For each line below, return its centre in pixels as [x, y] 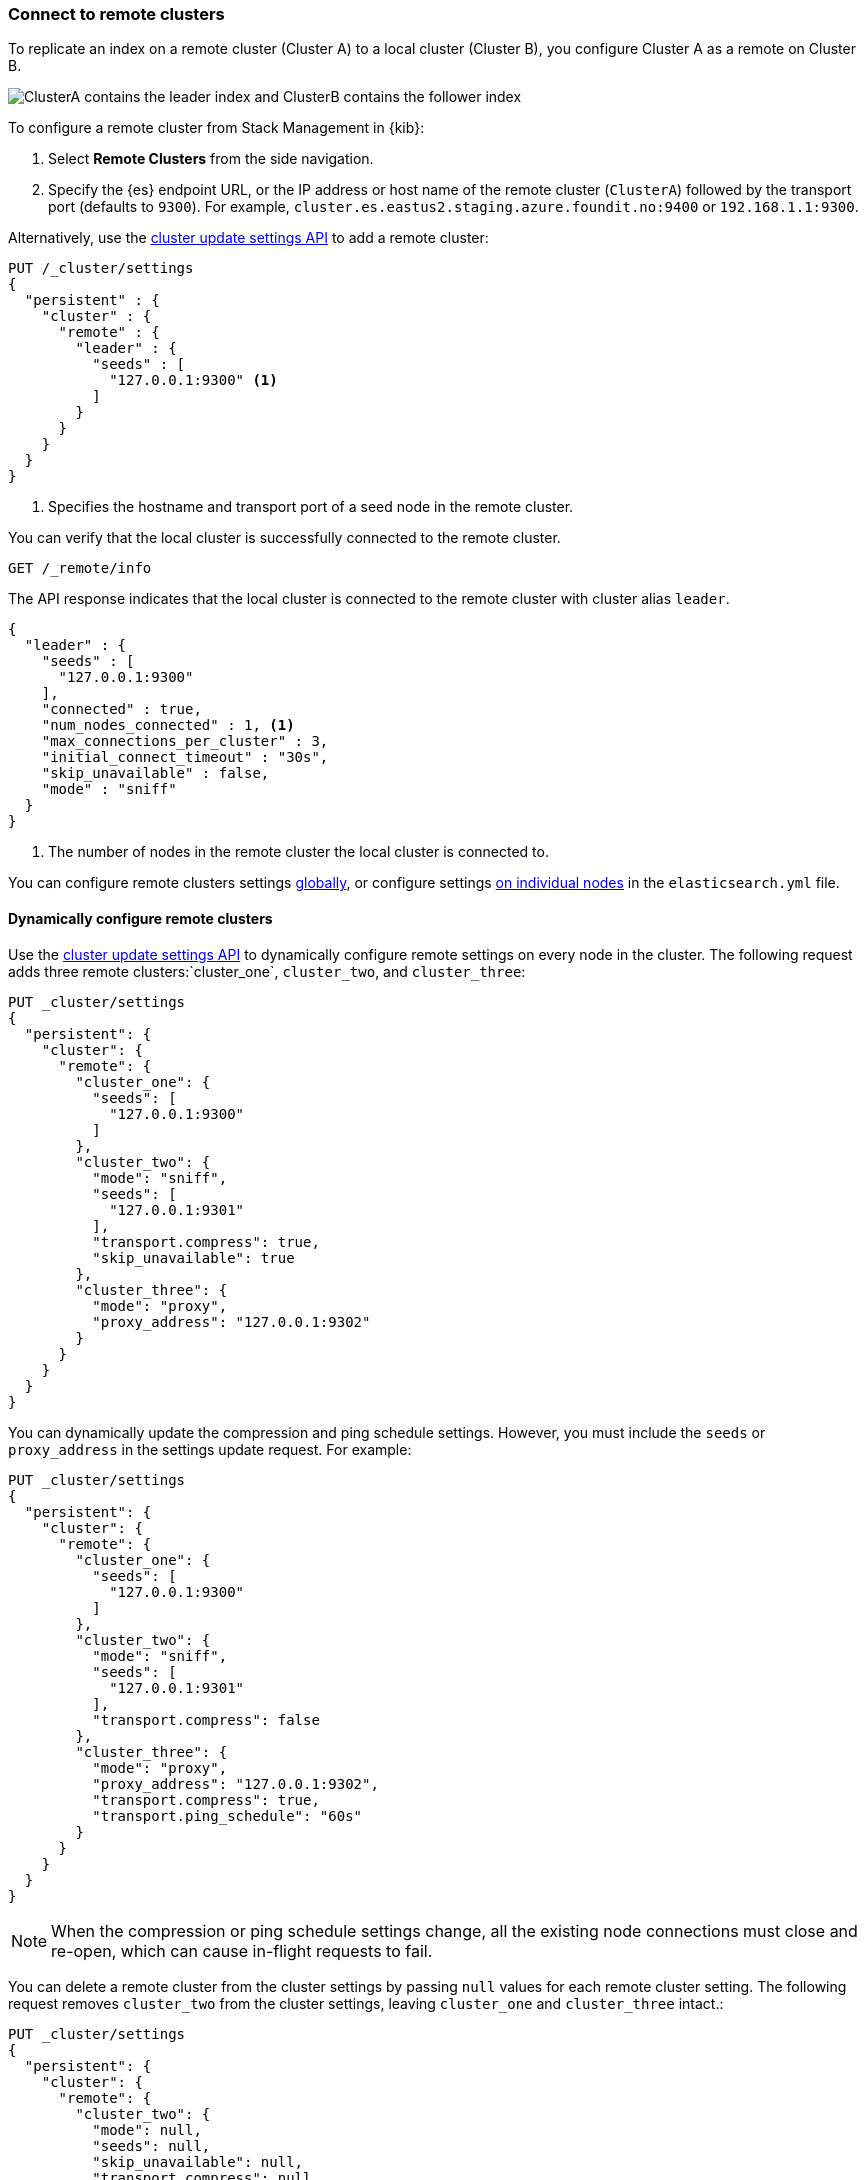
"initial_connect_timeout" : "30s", [185, 757]
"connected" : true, [121, 709]
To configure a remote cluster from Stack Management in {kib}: [216, 128]
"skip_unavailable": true [193, 1257]
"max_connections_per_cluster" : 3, [185, 741]
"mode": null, [147, 2129]
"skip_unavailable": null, [198, 2161]
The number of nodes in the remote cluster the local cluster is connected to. [298, 852]
